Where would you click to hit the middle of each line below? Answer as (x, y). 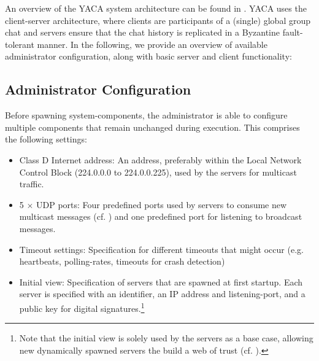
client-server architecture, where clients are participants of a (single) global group (158, 20)
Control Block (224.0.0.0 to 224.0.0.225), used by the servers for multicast (158, 172)
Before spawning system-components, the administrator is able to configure (146, 115)
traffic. (32, 184)
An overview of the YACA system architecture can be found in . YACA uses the (156, 8)
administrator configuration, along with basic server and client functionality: (148, 56)
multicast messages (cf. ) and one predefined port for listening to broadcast (161, 216)
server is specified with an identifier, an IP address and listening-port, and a (162, 294)
